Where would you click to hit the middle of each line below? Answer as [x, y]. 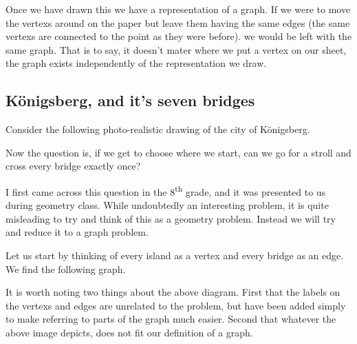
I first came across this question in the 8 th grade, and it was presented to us [166, 190]
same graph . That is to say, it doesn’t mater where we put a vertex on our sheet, [176, 49]
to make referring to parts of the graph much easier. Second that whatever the [171, 319]
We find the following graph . [66, 269]
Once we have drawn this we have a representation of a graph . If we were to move [178, 9]
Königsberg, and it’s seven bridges [130, 100]
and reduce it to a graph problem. [77, 232]
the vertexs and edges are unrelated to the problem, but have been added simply [176, 305]
